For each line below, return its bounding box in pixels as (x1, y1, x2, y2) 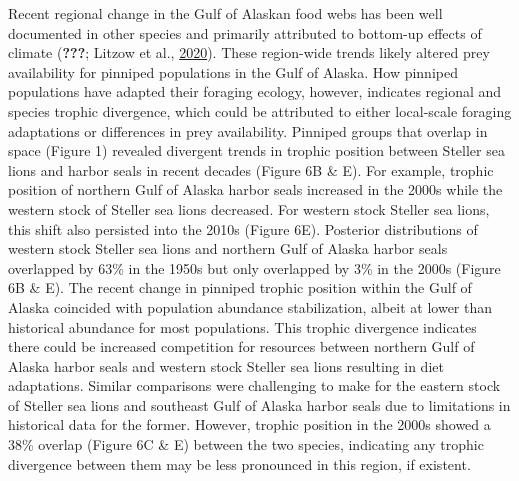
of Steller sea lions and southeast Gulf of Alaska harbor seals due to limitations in (8, 394, 511, 415)
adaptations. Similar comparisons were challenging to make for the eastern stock (8, 375, 501, 396)
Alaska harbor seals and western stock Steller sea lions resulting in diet (8, 355, 444, 376)
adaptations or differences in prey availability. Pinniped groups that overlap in (8, 120, 488, 141)
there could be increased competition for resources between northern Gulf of (8, 336, 475, 357)
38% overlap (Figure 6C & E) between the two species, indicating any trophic (8, 434, 484, 455)
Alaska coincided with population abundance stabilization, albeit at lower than (8, 296, 493, 317)
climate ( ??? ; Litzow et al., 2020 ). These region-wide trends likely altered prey (8, 42, 490, 63)
